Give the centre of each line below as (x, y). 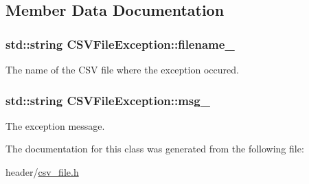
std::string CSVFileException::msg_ (108, 100)
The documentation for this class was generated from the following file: (155, 149)
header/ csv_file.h (42, 172)
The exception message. (55, 125)
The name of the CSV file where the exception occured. (122, 69)
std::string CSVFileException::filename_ (120, 44)
